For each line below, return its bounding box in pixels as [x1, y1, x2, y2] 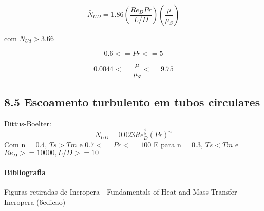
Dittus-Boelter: [4, 118, 51, 128]
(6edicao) [36, 196, 66, 207]
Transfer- [211, 186, 240, 197]
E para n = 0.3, [153, 139, 203, 149]
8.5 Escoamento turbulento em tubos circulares [4, 93, 260, 109]
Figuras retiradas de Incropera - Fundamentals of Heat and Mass [4, 186, 209, 197]
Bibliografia [4, 166, 46, 177]
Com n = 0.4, [4, 139, 47, 149]
